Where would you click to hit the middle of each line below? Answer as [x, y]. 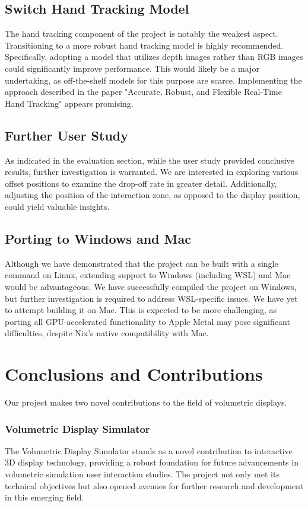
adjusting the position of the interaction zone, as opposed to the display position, [153, 195]
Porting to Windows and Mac [98, 238]
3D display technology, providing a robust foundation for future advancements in [152, 462]
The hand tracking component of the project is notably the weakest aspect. [142, 34]
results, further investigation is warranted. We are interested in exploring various [152, 172]
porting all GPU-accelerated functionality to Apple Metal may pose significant [147, 321]
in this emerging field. [45, 497]
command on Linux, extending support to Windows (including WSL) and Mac [148, 275]
